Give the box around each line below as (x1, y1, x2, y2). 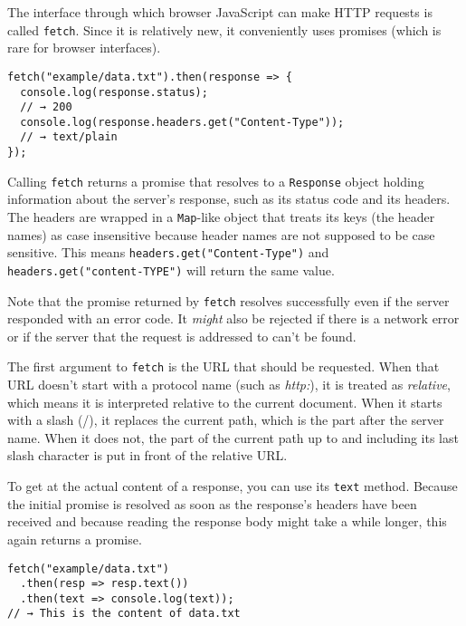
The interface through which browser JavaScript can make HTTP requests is (7, 3, 433, 21)
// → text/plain (20, 130, 118, 144)
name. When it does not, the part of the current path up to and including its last (7, 428, 459, 447)
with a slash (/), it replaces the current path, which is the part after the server (7, 410, 444, 429)
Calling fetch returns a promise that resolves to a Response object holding (7, 171, 424, 190)
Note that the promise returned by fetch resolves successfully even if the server (7, 291, 450, 310)
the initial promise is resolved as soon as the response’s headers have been (7, 494, 417, 513)
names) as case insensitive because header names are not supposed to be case (7, 225, 435, 244)
